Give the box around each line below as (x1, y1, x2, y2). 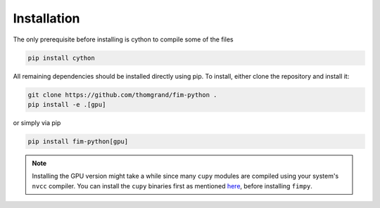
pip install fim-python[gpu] (27, 137, 129, 145)
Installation (13, 11, 80, 26)
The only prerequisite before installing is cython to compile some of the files (13, 35, 234, 44)
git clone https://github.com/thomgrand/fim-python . (27, 91, 217, 98)
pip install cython (27, 53, 95, 62)
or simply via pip (13, 118, 61, 126)
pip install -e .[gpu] (27, 100, 106, 108)
